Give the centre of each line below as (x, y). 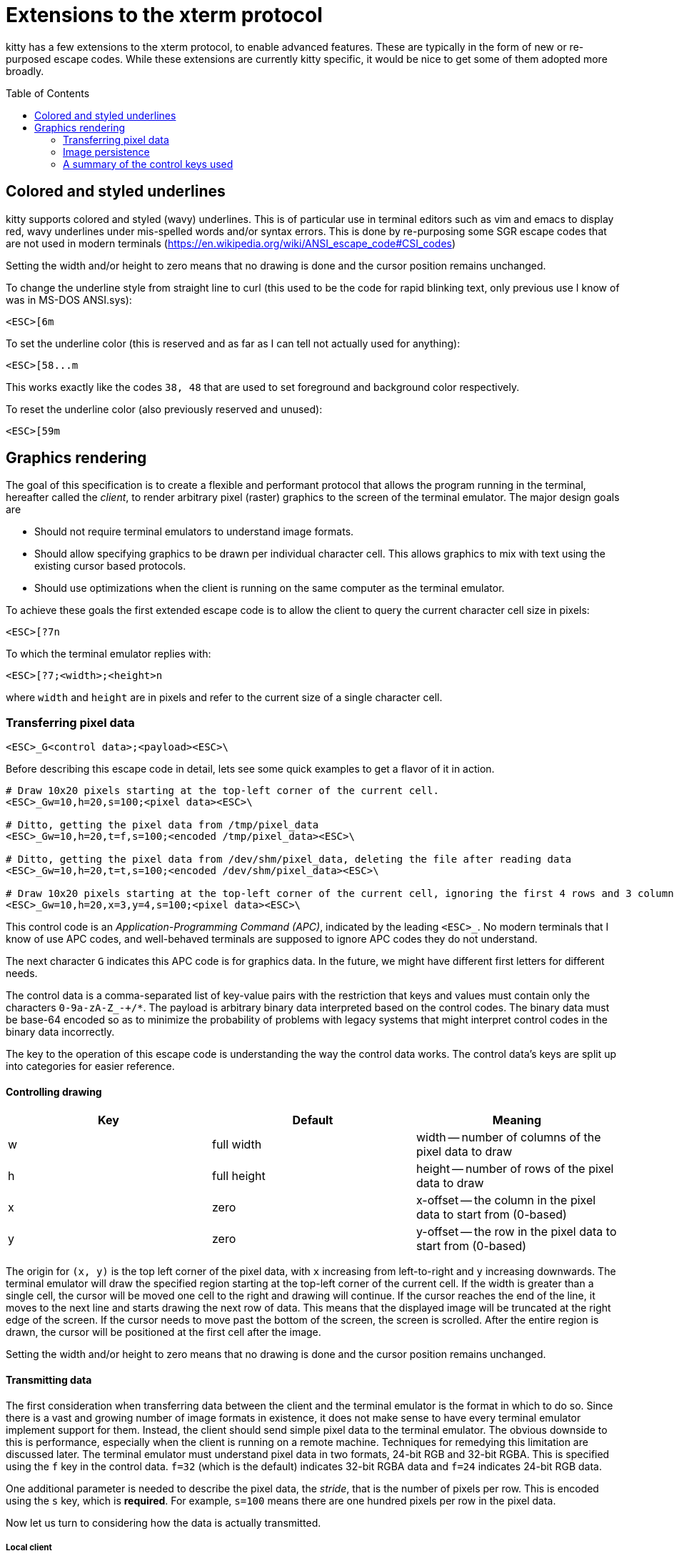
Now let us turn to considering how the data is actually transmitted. (164, 1522)
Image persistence (106, 152)
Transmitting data (49, 1380)
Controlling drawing (54, 1091)
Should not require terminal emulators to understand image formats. (194, 532)
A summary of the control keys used (148, 164)
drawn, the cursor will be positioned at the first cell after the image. (164, 1332)
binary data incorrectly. (60, 1032)
